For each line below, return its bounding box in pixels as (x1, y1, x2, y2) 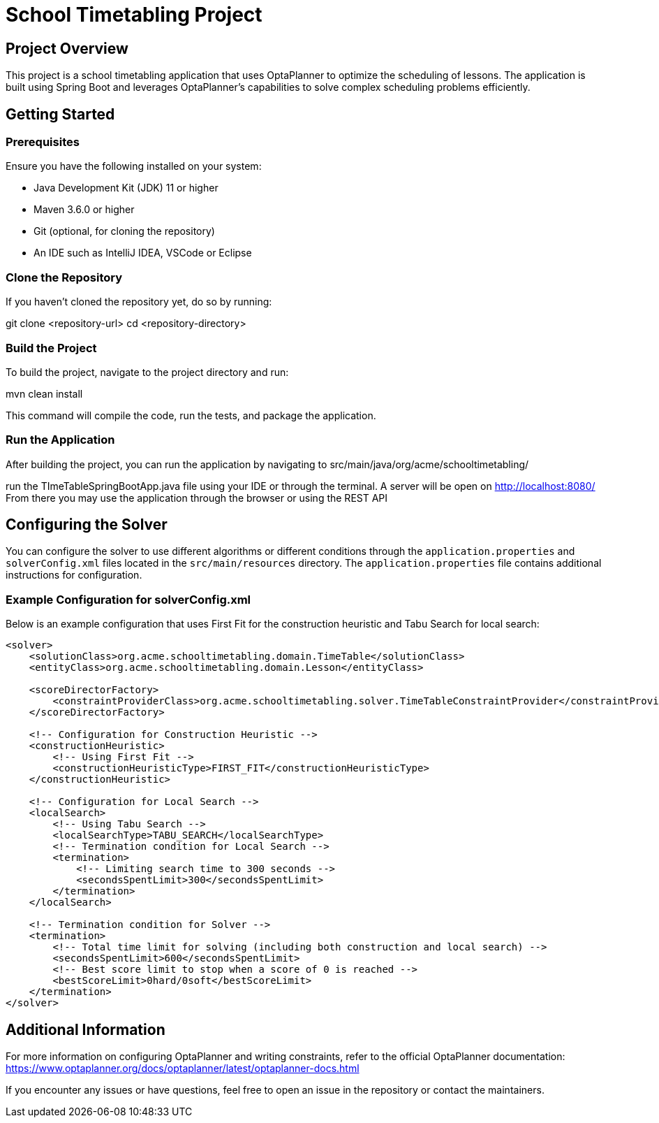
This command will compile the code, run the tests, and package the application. (6, 409, 376, 421)
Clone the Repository (6, 270, 123, 284)
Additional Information (6, 1020, 165, 1038)
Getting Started (6, 105, 115, 123)
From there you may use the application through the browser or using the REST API (6, 491, 388, 504)
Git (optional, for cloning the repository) (34, 225, 215, 238)
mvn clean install (6, 387, 83, 400)
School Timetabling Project (6, 3, 262, 27)
